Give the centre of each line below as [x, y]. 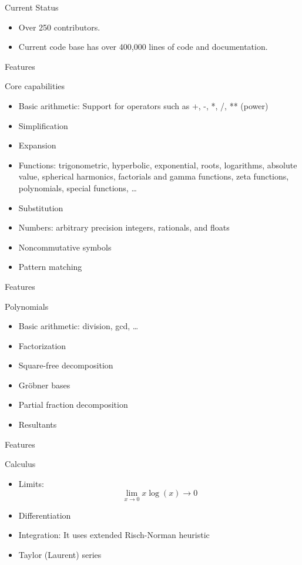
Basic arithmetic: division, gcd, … [78, 326]
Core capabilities [35, 86]
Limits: [31, 483]
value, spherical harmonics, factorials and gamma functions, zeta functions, [154, 176]
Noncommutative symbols [65, 247]
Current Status [32, 7]
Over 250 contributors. [59, 27]
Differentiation [45, 515]
